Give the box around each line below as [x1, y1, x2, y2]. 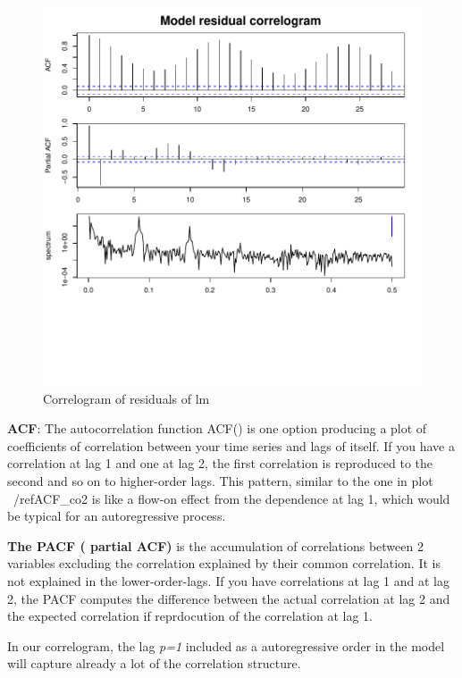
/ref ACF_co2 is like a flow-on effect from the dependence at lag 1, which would [13, 489, 450, 507]
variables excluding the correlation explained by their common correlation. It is [7, 554, 441, 573]
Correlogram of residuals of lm [43, 389, 210, 407]
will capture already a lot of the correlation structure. [7, 654, 301, 673]
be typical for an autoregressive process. [7, 506, 226, 525]
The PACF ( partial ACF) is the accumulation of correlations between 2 [7, 536, 424, 555]
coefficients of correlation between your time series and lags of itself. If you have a [7, 436, 455, 455]
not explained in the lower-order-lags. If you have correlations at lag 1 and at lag [7, 571, 450, 590]
